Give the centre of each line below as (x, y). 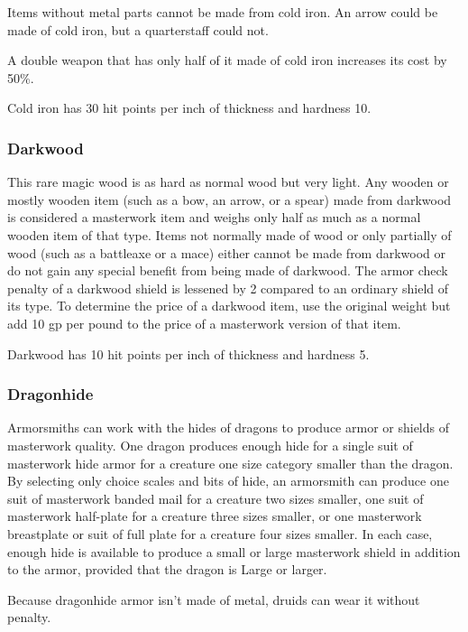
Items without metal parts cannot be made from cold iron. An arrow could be (223, 12)
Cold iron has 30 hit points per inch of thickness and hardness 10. (189, 108)
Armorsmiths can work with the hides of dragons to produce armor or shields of (228, 428)
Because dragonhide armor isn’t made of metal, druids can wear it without (214, 599)
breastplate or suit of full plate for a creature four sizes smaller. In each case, (220, 533)
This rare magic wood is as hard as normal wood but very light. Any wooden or (228, 182)
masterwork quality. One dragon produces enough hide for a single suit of (210, 445)
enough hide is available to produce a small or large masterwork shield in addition (234, 551)
